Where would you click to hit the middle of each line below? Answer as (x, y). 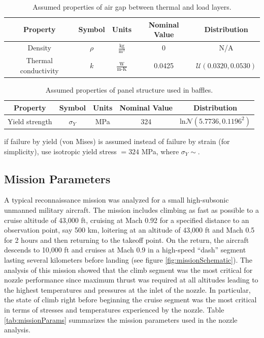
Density (39, 48)
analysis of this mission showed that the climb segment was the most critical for (128, 270)
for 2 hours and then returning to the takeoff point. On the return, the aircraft (127, 240)
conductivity (39, 71)
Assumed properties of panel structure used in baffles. (129, 90)
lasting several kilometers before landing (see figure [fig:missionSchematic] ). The (128, 260)
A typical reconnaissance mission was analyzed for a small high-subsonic (117, 200)
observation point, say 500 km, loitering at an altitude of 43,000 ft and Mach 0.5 (129, 230)
